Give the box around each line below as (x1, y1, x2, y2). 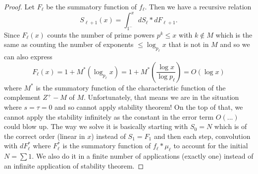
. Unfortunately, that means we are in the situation (84, 92, 239, 102)
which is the (215, 29, 253, 40)
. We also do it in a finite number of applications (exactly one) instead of (32, 151, 254, 161)
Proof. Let (4, 1, 35, 11)
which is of (214, 121, 247, 131)
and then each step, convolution (154, 130, 251, 141)
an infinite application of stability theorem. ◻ (4, 160, 144, 171)
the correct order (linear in (4, 130, 85, 141)
